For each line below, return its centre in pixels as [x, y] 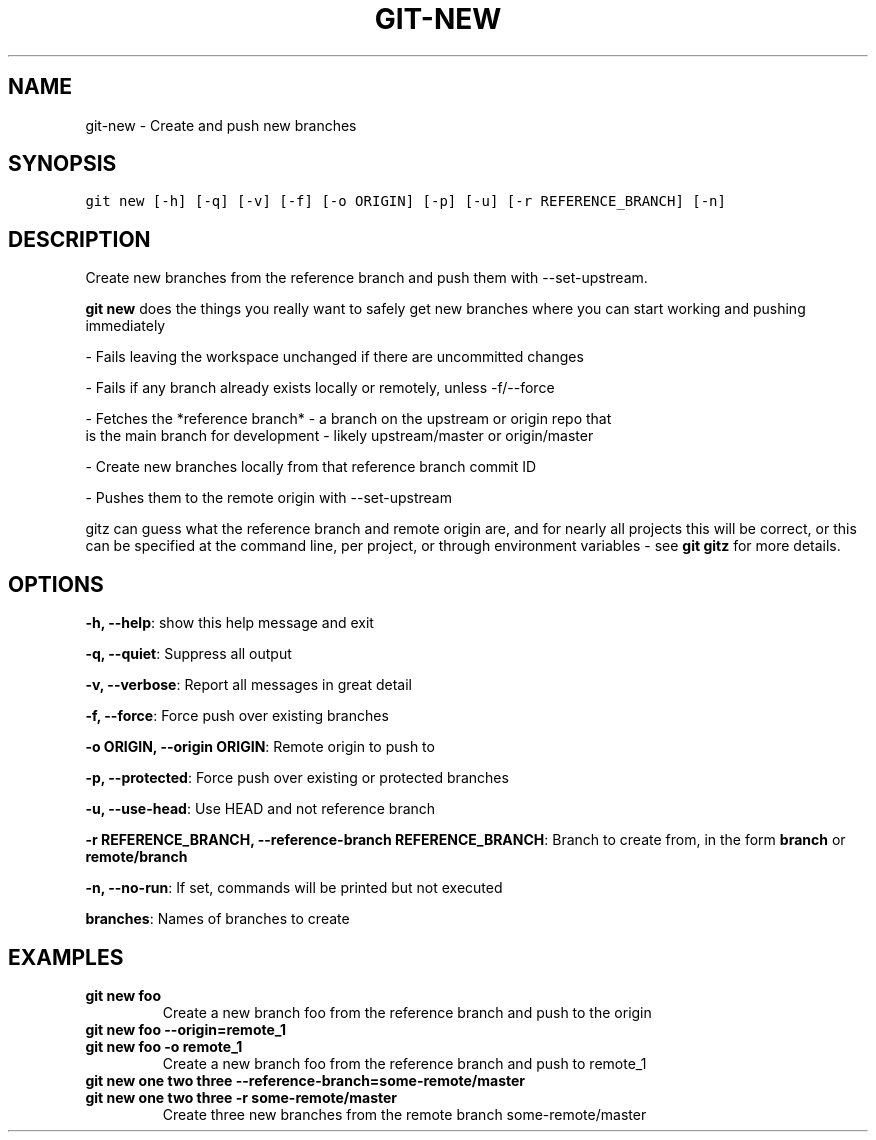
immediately [125, 326]
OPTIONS [56, 584]
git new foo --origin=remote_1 [185, 1029]
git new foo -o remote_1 [164, 1046]
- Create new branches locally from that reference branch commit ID [311, 467]
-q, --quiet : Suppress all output [188, 654]
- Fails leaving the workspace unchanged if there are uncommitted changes [334, 357]
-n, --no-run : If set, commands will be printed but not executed [294, 888]
